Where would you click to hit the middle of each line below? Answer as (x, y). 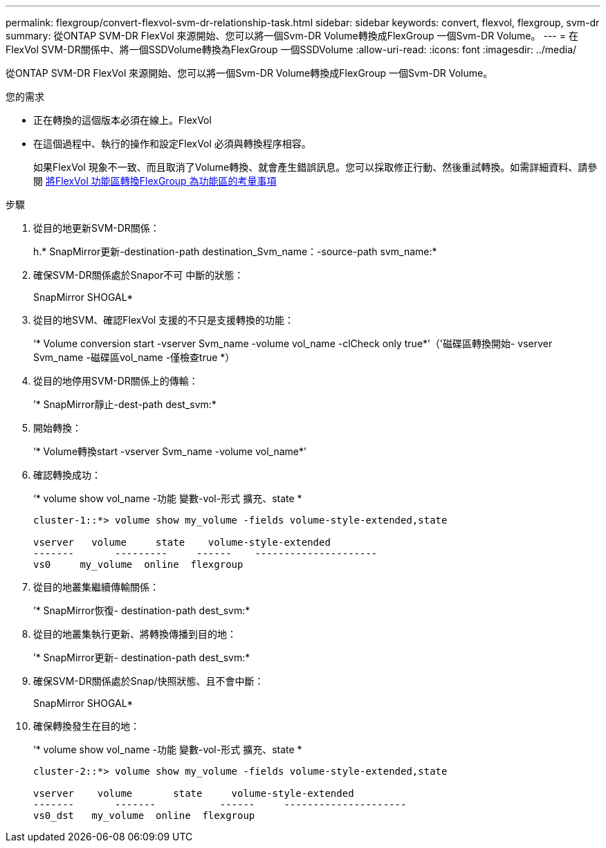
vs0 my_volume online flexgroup (138, 564)
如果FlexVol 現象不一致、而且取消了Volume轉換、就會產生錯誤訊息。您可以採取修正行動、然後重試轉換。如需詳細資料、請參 (315, 167)
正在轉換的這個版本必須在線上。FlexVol (122, 120)
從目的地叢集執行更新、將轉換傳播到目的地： (135, 634)
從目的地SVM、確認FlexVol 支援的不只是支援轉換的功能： (164, 320)
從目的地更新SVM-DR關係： (97, 228)
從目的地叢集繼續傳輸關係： (96, 587)
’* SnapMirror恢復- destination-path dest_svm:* (142, 610)
